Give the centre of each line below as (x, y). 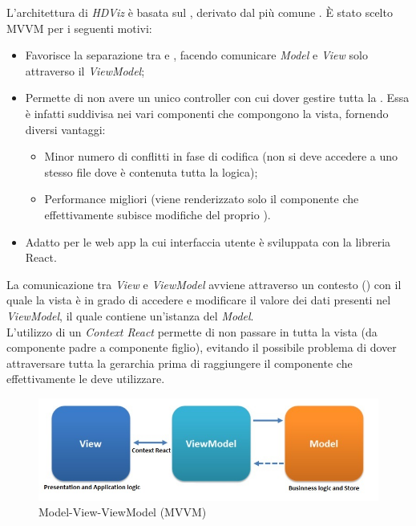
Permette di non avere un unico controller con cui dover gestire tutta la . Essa (217, 98)
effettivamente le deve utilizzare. (86, 379)
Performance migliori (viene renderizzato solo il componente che (202, 199)
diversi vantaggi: (65, 129)
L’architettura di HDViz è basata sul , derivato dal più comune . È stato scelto (200, 12)
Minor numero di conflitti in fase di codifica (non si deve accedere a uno (221, 156)
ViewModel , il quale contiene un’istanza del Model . (130, 315)
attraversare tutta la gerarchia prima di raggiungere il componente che (180, 363)
